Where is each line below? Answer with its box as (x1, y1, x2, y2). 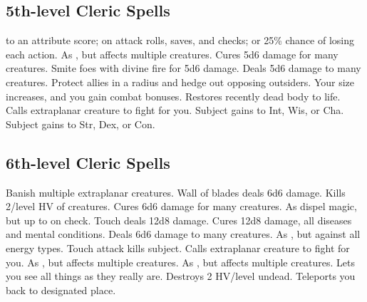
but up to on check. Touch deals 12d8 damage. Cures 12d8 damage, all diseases (6, 212, 352, 227)
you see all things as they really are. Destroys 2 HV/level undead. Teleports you (6, 269, 356, 283)
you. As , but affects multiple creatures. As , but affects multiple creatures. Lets (6, 254, 356, 269)
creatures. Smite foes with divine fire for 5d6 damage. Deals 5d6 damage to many (6, 61, 361, 75)
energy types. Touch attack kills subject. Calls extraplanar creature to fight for (6, 240, 350, 255)
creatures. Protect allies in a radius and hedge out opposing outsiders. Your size (6, 74, 355, 89)
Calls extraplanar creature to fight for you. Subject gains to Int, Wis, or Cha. (6, 103, 344, 118)
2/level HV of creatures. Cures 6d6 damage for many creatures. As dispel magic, (6, 199, 357, 214)
